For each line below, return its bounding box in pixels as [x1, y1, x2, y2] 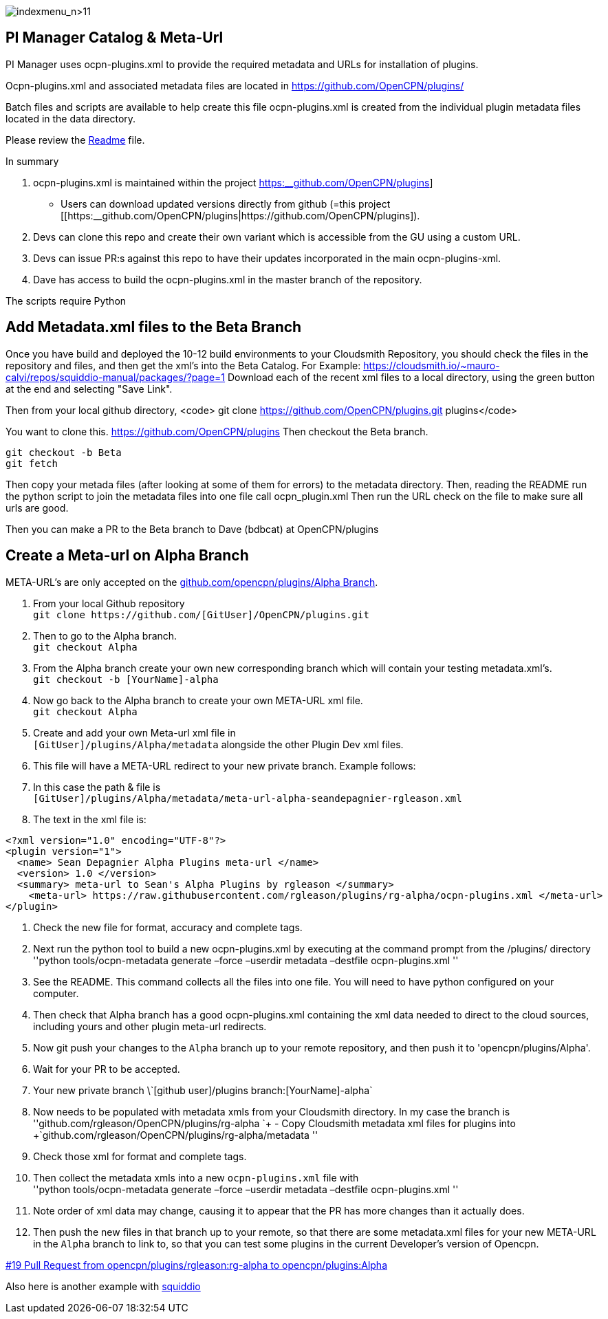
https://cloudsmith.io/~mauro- [363, 359, 500, 371]
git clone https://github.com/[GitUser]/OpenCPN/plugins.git [33, 609, 369, 620]
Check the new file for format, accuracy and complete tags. [33, 921, 303, 933]
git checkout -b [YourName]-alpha [33, 673, 219, 685]
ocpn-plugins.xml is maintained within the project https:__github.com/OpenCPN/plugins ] [33, 176, 433, 188]
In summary [6, 155, 59, 167]
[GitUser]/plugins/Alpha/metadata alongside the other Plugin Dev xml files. [33, 738, 404, 750]
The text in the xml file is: [33, 813, 146, 825]
